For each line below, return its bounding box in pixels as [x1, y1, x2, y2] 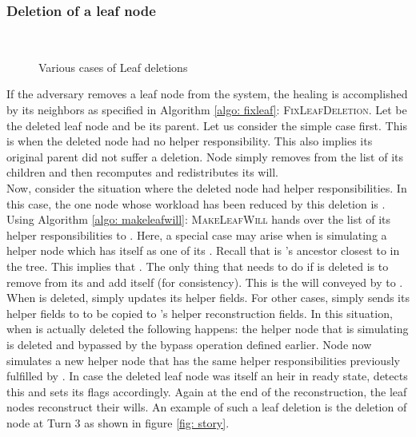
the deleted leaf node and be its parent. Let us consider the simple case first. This [6, 117, 407, 133]
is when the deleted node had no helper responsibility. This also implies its [6, 133, 373, 149]
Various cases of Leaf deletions [38, 58, 188, 75]
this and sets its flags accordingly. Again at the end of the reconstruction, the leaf [6, 383, 407, 399]
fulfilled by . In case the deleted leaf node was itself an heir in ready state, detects [6, 367, 408, 384]
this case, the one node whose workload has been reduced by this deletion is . [6, 195, 386, 212]
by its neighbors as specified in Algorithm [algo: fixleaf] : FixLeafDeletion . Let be [6, 101, 407, 117]
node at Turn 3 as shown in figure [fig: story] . [6, 414, 230, 431]
